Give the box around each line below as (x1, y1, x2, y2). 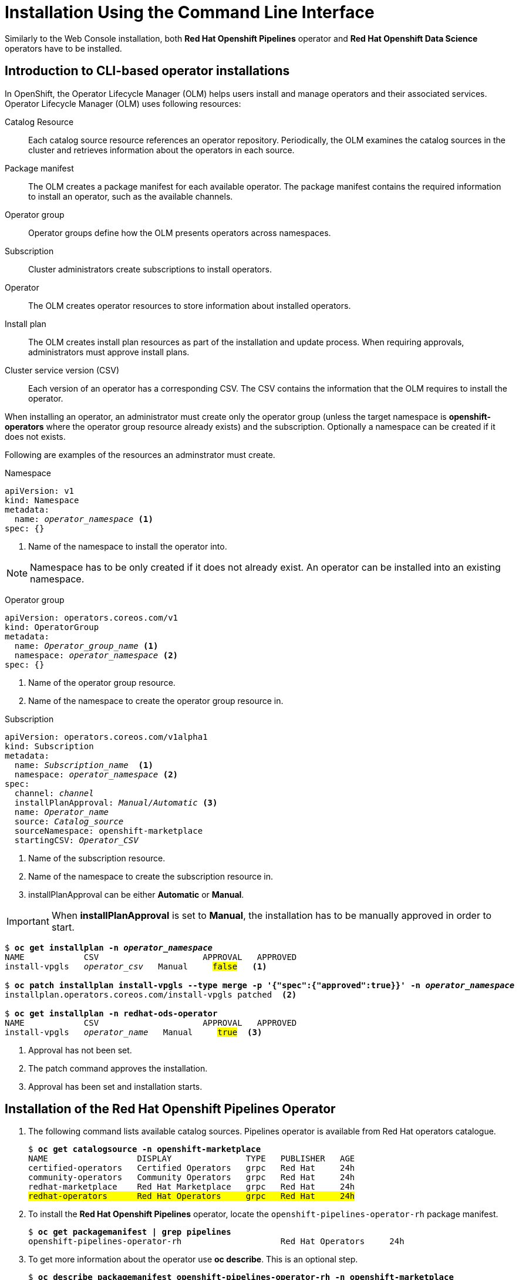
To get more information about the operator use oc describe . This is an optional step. (28, 1254, 358, 1265)
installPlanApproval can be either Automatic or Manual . (28, 889, 244, 900)
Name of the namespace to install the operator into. (28, 541, 227, 551)
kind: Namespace (5, 495, 79, 505)
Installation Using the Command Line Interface (5, 2, 375, 22)
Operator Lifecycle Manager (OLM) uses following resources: (5, 98, 241, 109)
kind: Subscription (5, 741, 94, 751)
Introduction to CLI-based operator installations (5, 63, 290, 79)
